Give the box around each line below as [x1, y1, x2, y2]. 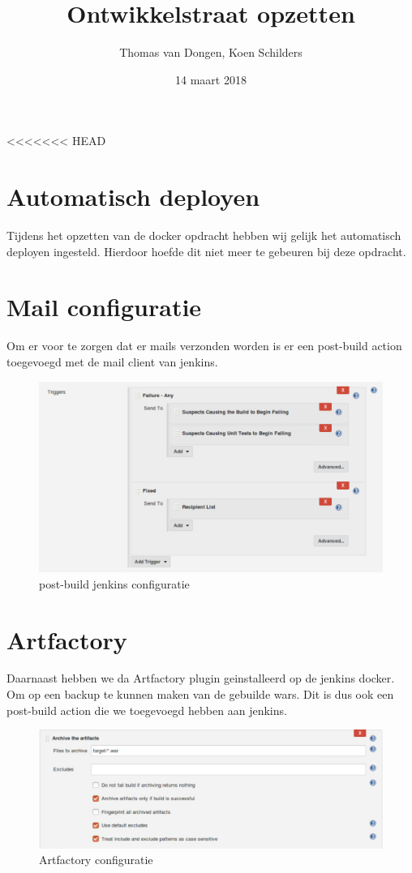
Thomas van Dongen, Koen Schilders [119, 44, 303, 61]
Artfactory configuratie [39, 851, 153, 868]
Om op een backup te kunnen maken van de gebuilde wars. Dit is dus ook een [6, 686, 394, 703]
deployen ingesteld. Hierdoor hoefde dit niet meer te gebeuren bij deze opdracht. [6, 242, 406, 259]
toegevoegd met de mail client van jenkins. [6, 353, 218, 370]
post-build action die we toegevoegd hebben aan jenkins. [6, 701, 287, 718]
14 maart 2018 [175, 71, 247, 88]
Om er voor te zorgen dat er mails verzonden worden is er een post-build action [6, 337, 402, 354]
